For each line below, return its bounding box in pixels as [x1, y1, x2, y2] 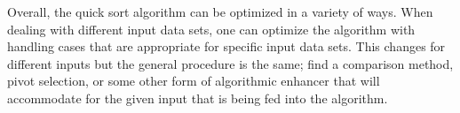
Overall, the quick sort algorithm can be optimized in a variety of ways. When [7, 3, 433, 20]
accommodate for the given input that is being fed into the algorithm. [7, 88, 388, 107]
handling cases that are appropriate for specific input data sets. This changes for [7, 37, 446, 56]
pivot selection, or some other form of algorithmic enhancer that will [7, 72, 380, 90]
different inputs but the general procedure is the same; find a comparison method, [7, 54, 454, 72]
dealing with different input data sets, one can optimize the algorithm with [7, 19, 416, 38]
